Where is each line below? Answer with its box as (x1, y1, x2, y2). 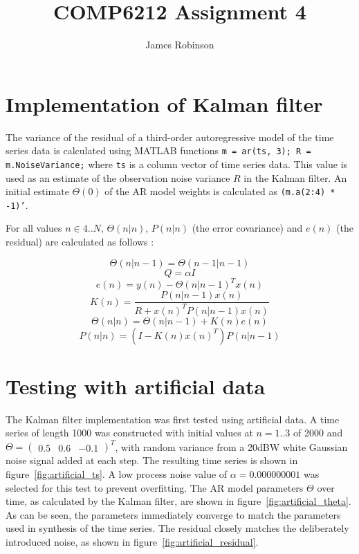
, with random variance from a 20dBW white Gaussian (115, 439, 348, 454)
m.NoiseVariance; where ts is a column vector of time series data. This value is (6, 156, 348, 171)
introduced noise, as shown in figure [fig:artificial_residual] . (6, 534, 259, 548)
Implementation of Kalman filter (6, 89, 323, 118)
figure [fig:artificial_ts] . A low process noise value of (6, 466, 228, 481)
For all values (6, 221, 62, 235)
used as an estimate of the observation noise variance (6, 170, 230, 185)
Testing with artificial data (6, 371, 266, 400)
